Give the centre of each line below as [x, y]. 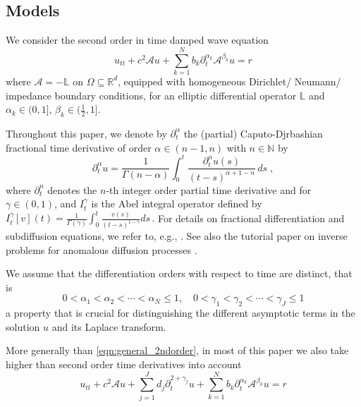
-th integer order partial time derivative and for [209, 189]
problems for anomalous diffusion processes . [102, 249]
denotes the [72, 189]
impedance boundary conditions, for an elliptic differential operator [151, 95]
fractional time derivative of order [79, 147]
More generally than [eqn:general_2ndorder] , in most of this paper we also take [177, 350]
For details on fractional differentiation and [251, 218]
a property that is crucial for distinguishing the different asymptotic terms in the [180, 313]
